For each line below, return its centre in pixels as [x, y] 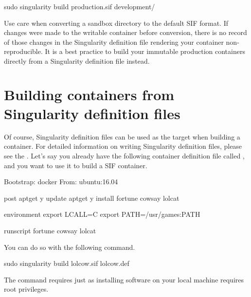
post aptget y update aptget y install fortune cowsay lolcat [92, 198]
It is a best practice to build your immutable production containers [145, 51]
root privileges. [26, 289]
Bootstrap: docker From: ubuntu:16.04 [61, 182]
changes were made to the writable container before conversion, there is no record [125, 32]
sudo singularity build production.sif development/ [80, 6]
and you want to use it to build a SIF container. [76, 165]
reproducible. [23, 51]
